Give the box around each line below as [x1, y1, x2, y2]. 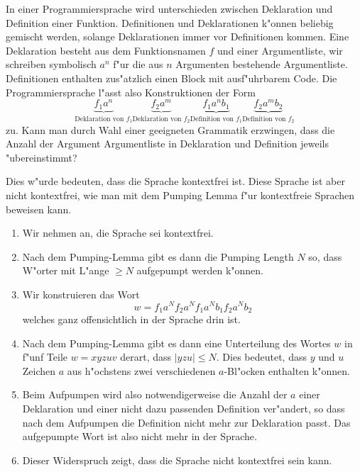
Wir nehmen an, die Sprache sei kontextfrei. [22, 225, 214, 240]
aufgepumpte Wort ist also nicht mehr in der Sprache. [22, 429, 257, 444]
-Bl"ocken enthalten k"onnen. [224, 363, 350, 378]
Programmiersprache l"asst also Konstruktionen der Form [6, 84, 256, 99]
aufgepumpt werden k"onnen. [136, 263, 263, 278]
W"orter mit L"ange [22, 263, 109, 278]
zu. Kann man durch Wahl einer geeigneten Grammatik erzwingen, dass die [6, 122, 335, 137]
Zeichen [22, 363, 56, 378]
